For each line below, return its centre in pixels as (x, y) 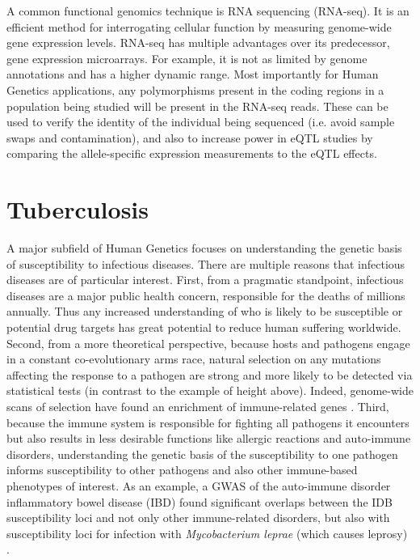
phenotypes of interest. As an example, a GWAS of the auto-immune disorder (199, 485)
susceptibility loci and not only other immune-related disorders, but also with (198, 518)
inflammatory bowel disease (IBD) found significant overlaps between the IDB (199, 501)
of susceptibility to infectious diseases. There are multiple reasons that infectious (206, 263)
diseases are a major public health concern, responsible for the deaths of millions (206, 295)
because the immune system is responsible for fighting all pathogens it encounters (208, 422)
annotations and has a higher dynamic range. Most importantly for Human (193, 74)
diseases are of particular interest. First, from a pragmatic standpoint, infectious (205, 280)
